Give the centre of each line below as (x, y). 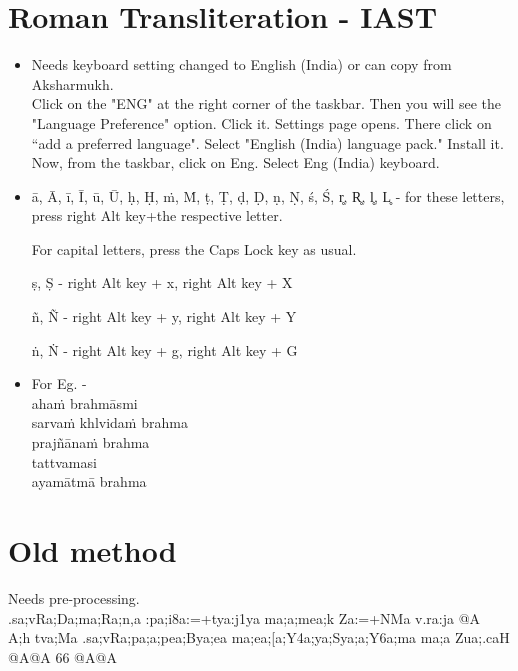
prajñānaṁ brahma (90, 442)
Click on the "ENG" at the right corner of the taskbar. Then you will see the (266, 103)
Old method (92, 550)
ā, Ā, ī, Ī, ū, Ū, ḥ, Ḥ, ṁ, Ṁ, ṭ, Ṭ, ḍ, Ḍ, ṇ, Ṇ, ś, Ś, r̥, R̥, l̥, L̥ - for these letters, (268, 195)
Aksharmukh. (72, 83)
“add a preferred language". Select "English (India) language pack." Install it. (267, 142)
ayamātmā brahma (89, 481)
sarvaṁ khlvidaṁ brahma (109, 422)
